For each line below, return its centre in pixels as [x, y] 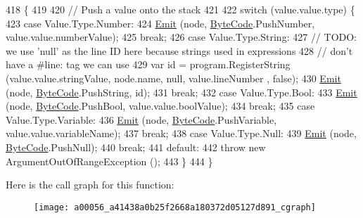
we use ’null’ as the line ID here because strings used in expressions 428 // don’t [179, 50]
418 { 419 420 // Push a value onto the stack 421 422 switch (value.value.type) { [180, 9]
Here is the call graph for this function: [90, 185]
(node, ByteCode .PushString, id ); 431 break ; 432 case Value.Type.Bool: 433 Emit [181, 92]
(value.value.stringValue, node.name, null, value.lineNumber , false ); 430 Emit [173, 78]
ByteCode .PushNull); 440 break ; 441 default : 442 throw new [136, 147]
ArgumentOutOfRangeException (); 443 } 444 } [109, 161]
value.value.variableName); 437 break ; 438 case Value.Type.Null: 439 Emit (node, [181, 133]
